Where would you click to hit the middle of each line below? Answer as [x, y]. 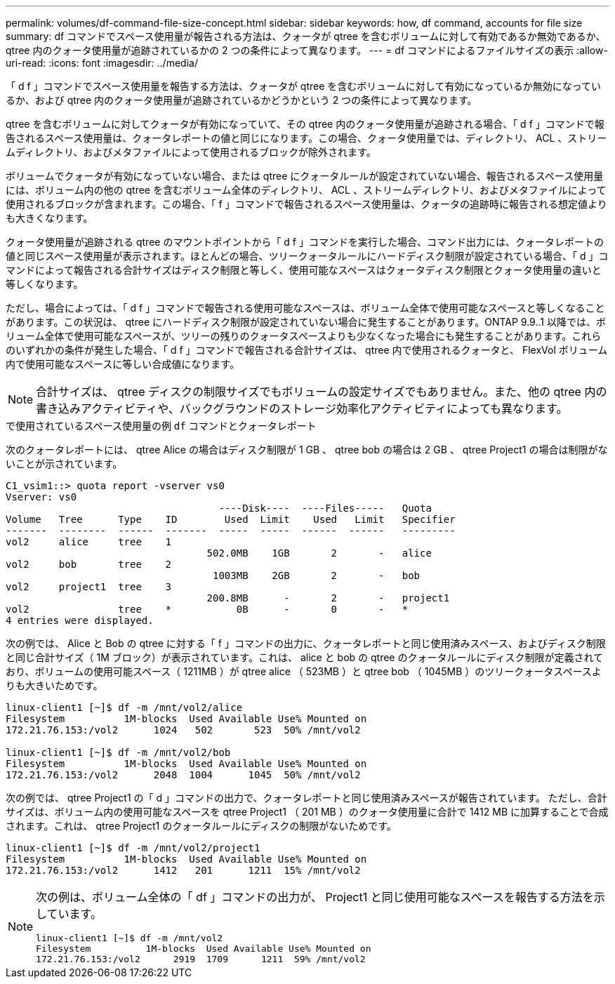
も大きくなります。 [49, 218]
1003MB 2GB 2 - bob [317, 576]
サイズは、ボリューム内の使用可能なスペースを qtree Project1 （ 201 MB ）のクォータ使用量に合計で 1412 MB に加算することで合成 [307, 812]
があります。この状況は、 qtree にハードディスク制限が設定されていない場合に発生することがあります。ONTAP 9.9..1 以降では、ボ [306, 322]
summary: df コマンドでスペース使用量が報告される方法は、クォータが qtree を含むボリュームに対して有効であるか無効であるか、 [306, 36]
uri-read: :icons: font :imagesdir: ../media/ [102, 63]
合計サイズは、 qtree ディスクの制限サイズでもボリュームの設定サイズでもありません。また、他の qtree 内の [322, 392]
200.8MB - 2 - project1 [328, 598]
